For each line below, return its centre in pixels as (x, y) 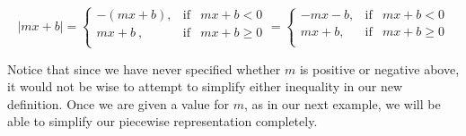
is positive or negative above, (379, 68)
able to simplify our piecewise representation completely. (163, 121)
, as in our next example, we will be (342, 103)
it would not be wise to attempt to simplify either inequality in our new (205, 86)
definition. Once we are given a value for (119, 103)
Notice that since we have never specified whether (144, 68)
